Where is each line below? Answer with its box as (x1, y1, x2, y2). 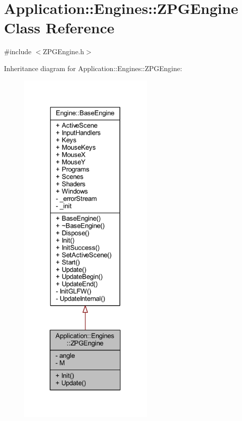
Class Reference (4, 17, 115, 38)
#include (4, 46, 32, 57)
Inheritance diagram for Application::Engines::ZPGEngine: (4, 63, 182, 73)
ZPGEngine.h (43, 46, 84, 57)
